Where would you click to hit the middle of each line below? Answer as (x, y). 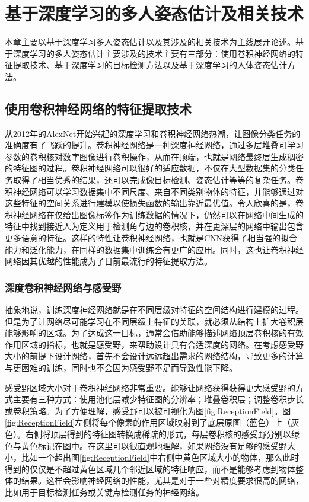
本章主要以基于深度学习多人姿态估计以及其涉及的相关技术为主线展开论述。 (150, 42)
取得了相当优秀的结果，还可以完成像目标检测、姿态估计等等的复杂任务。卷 (158, 180)
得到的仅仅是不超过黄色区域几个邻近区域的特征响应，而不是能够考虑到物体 (150, 469)
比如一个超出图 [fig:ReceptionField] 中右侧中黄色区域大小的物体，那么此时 (160, 457)
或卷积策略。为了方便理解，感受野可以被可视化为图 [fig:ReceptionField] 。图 (148, 410)
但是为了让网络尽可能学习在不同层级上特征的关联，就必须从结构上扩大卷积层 (154, 321)
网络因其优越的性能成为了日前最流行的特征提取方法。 (109, 261)
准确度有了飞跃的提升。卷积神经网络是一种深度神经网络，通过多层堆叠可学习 (154, 145)
